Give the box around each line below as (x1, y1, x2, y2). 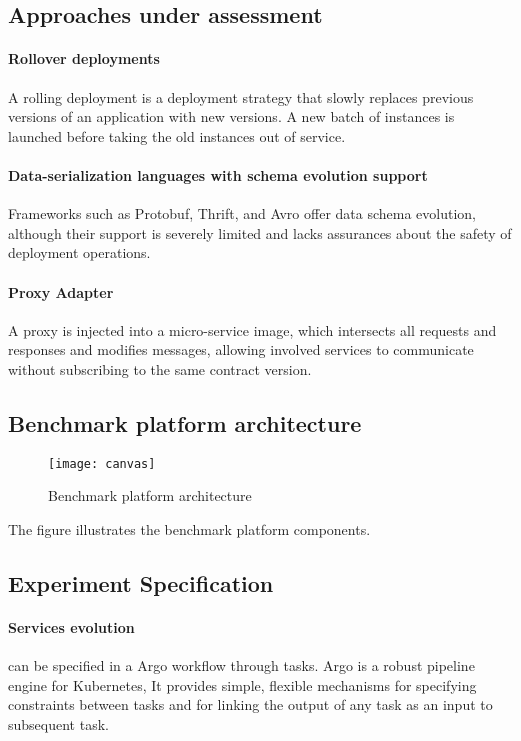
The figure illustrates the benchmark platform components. (8, 518, 371, 539)
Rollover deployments (8, 48, 160, 69)
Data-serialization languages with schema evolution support (8, 164, 428, 185)
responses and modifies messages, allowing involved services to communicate (8, 339, 474, 360)
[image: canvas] (48, 456, 156, 471)
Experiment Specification (8, 567, 274, 598)
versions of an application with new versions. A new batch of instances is (8, 106, 455, 127)
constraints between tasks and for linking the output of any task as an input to (8, 694, 493, 715)
